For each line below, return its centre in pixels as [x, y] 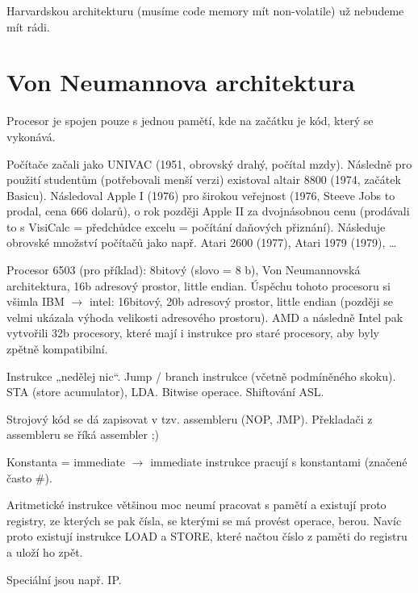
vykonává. [31, 136]
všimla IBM [36, 301]
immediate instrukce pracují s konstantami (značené [279, 461]
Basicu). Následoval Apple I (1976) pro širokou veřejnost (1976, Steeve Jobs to [201, 195]
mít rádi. [28, 26]
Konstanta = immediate [66, 461]
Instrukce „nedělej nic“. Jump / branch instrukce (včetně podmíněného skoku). [201, 376]
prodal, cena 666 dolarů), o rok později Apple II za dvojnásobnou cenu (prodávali [208, 211]
